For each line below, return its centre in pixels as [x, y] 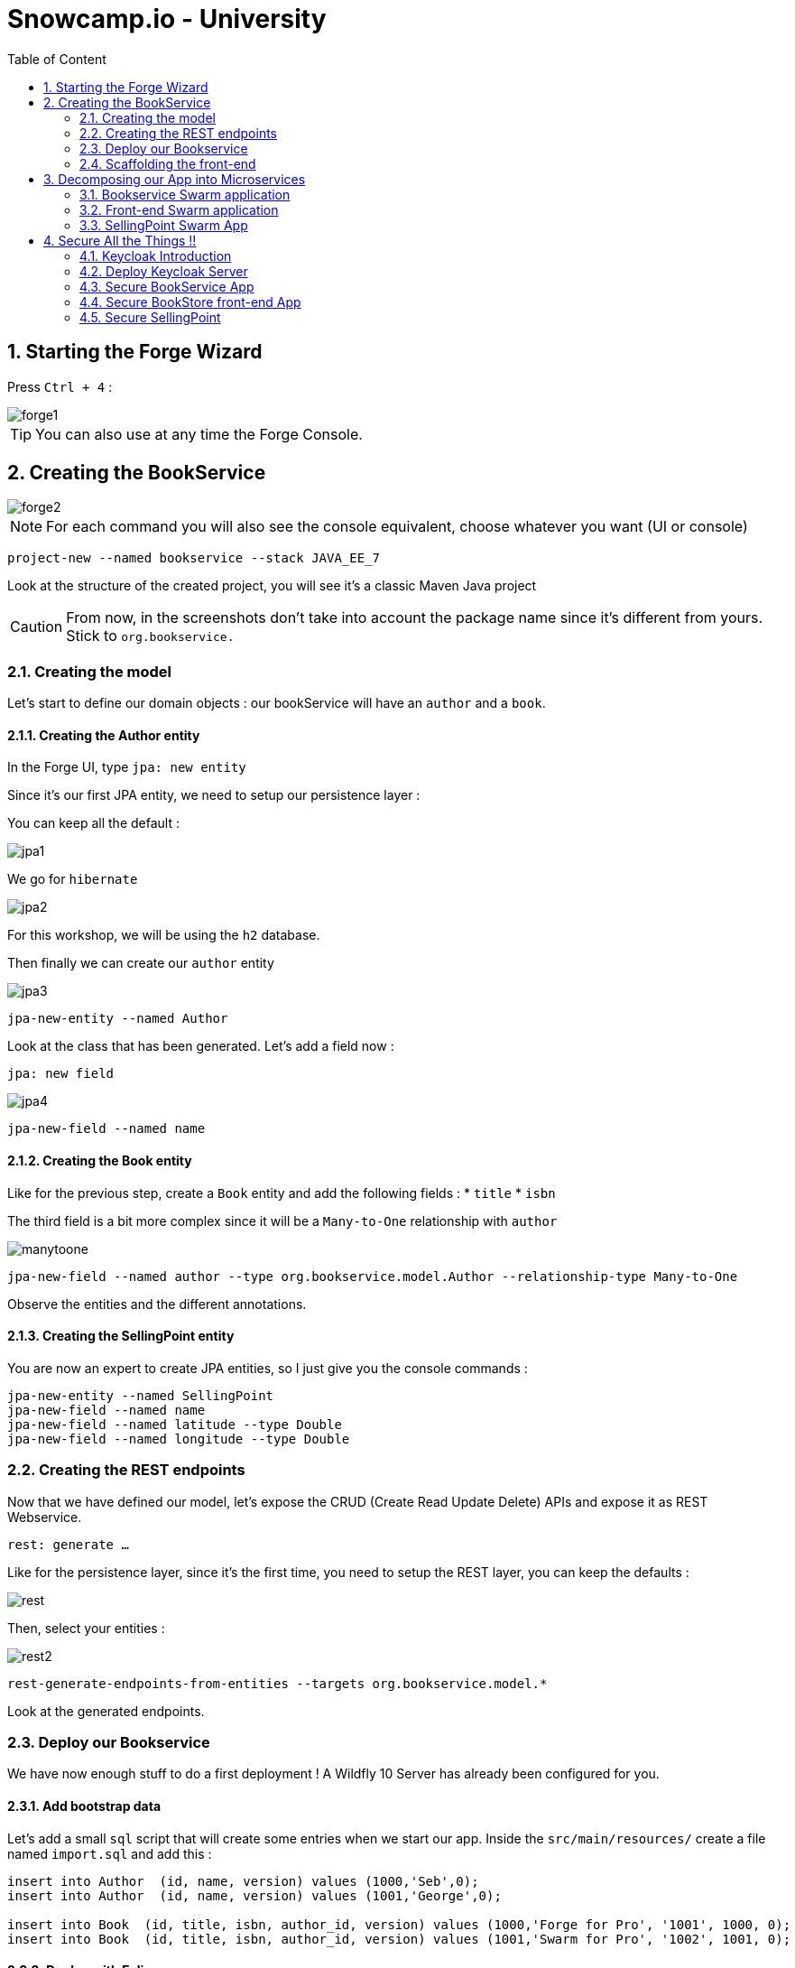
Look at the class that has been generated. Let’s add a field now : [201, 1046]
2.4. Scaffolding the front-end [168, 163]
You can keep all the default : [93, 823]
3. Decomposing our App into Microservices [175, 179]
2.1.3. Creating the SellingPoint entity [121, 1336]
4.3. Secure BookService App [167, 286]
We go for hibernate [73, 879]
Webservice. [45, 1517]
